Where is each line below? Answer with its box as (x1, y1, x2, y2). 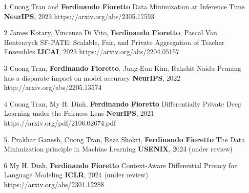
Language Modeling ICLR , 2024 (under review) (4, 170, 148, 180)
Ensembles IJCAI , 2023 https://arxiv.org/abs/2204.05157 (4, 46, 180, 57)
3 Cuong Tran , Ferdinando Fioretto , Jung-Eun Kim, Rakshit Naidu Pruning (4, 63, 241, 73)
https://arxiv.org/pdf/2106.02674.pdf (4, 117, 116, 128)
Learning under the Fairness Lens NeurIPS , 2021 (4, 108, 154, 118)
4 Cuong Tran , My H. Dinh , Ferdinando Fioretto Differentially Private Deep (4, 98, 242, 108)
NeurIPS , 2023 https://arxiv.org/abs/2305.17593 (4, 11, 155, 21)
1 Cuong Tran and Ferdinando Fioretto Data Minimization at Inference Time (4, 1, 245, 11)
